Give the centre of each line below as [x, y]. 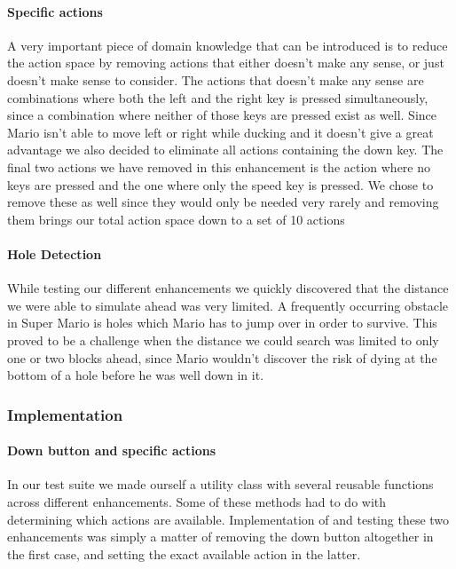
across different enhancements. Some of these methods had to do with [197, 501]
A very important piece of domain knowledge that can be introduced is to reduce [228, 45]
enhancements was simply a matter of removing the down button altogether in [220, 537]
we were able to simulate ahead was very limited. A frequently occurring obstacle [228, 305]
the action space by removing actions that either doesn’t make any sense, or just [226, 63]
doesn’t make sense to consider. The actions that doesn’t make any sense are [216, 79]
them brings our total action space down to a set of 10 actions [176, 219]
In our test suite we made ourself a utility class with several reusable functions [220, 484]
